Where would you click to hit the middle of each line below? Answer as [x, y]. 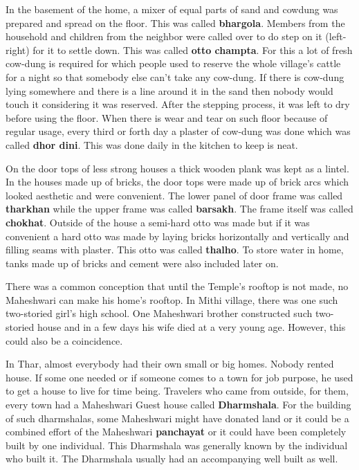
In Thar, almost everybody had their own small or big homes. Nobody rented [170, 364]
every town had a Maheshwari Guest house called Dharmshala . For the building [178, 405]
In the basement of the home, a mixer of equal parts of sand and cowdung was [172, 9]
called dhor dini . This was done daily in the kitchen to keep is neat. [152, 144]
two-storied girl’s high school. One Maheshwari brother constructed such [159, 313]
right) [18, 49]
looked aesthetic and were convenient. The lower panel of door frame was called [174, 195]
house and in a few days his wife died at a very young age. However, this [192, 327]
